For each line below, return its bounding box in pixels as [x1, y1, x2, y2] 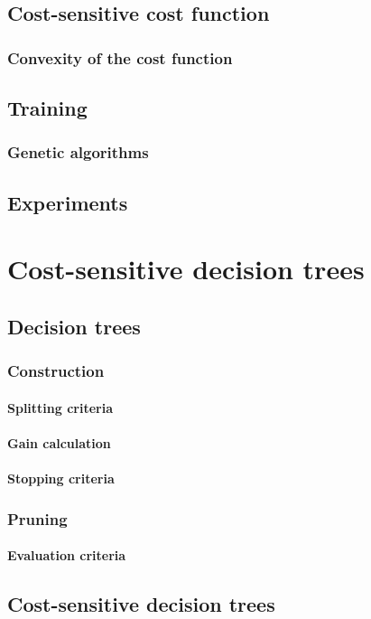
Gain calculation [7, 433, 111, 452]
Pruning [7, 507, 68, 530]
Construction [7, 360, 105, 382]
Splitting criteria [7, 398, 113, 417]
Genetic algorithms [7, 141, 149, 164]
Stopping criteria [7, 469, 115, 487]
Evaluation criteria [7, 546, 126, 565]
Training [7, 94, 88, 122]
